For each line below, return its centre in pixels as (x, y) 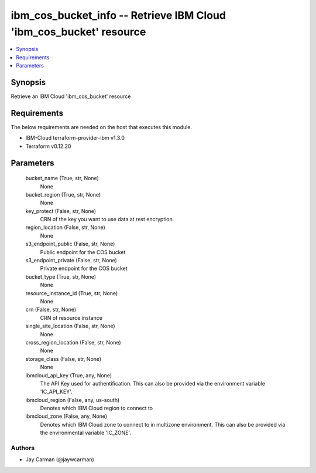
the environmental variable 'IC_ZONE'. (86, 433)
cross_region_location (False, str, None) (73, 342)
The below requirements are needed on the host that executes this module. (102, 127)
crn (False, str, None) (51, 310)
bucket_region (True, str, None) (63, 194)
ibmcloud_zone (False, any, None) (66, 416)
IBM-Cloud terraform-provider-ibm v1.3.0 (75, 138)
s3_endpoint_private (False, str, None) (71, 261)
